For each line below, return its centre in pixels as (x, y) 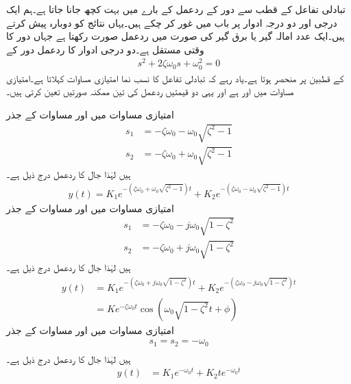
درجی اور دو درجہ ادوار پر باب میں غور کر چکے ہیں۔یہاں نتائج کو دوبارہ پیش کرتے (172, 22)
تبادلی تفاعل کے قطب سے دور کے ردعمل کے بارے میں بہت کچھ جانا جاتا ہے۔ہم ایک (176, 9)
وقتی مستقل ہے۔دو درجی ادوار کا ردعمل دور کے (105, 49)
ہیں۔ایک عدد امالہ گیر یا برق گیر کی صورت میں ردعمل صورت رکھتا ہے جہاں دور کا (175, 36)
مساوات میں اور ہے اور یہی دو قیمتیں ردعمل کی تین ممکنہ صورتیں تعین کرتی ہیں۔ (150, 91)
